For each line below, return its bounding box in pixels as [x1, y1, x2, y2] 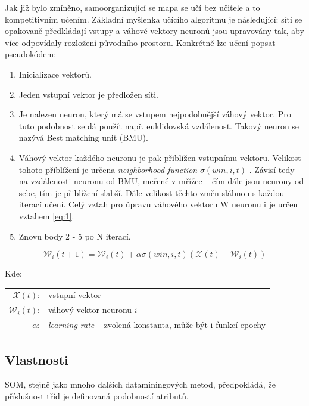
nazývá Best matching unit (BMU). [18, 131, 148, 144]
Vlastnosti [5, 350, 68, 368]
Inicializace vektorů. [18, 67, 92, 80]
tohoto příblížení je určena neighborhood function [18, 163, 198, 175]
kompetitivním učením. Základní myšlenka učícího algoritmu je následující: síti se [5, 13, 302, 25]
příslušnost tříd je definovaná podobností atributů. [5, 390, 189, 402]
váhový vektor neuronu [48, 303, 132, 316]
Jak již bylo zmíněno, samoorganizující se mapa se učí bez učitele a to [5, 1, 260, 13]
